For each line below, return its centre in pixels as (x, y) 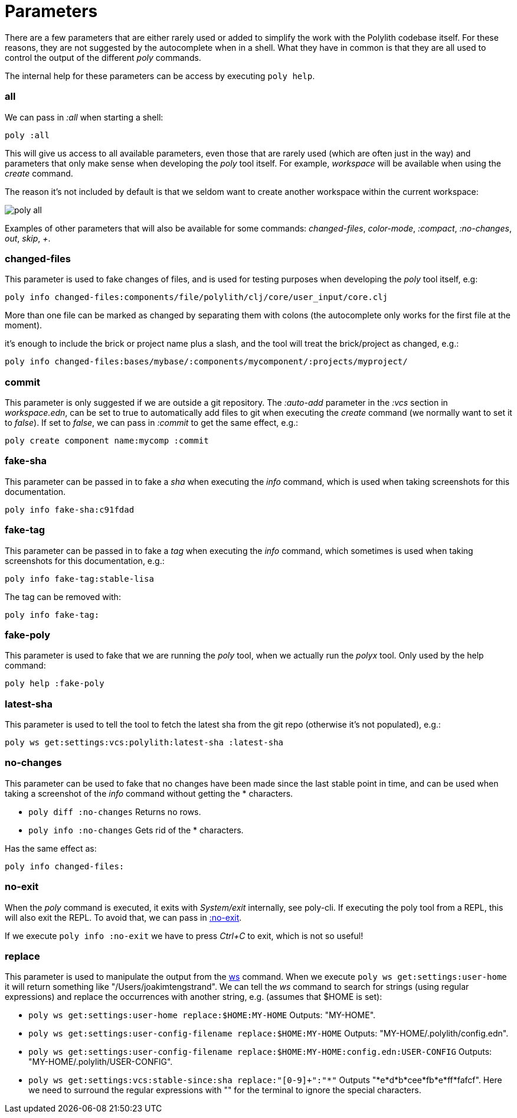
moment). (24, 325)
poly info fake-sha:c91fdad (70, 509)
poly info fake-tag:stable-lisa (79, 578)
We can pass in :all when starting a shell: (84, 117)
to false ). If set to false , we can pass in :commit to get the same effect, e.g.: (152, 423)
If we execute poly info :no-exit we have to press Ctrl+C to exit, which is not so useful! (184, 936)
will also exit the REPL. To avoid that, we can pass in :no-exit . (123, 917)
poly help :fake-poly (55, 684)
